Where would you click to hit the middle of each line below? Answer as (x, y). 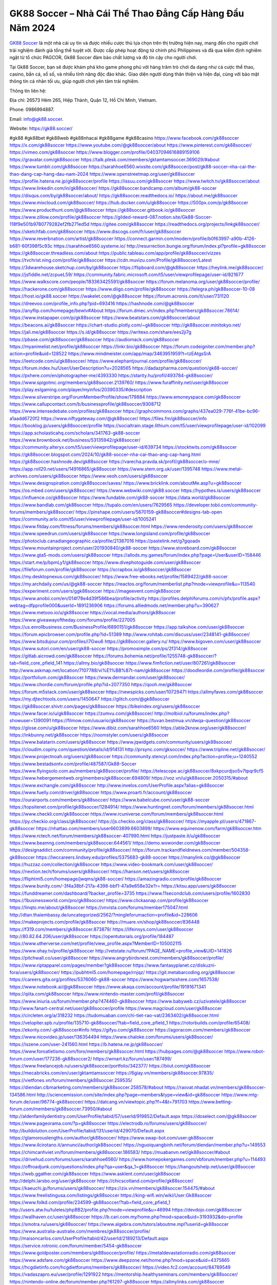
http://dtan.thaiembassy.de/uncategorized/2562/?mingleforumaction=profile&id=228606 (104, 914)
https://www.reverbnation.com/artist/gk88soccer (62, 238)
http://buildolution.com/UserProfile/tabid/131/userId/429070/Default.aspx (87, 1130)
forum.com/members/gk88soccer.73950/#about (61, 1109)
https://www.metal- (222, 469)
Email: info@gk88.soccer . (36, 119)
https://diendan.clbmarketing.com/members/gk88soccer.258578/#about (86, 1088)
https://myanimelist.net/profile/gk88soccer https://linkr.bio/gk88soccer (85, 346)
